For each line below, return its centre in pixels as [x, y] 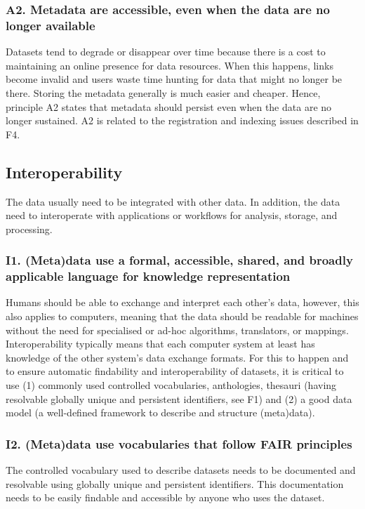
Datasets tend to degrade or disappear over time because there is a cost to [166, 52]
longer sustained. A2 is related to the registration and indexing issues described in [182, 120]
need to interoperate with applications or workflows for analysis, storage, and [172, 215]
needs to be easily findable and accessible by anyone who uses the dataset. [165, 497]
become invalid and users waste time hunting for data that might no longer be [174, 79]
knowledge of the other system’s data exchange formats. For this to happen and [177, 357]
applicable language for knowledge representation [148, 276]
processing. [29, 229]
